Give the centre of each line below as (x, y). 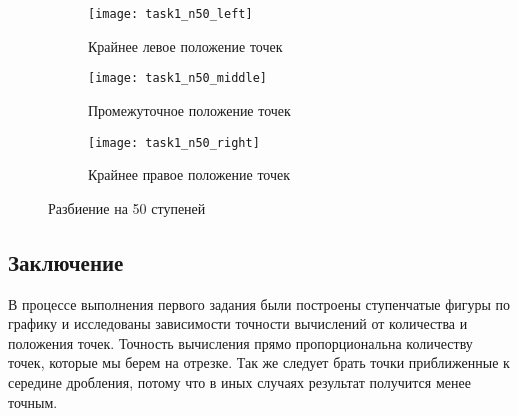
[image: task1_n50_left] (170, 14)
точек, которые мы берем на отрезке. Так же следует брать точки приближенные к (259, 362)
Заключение (66, 261)
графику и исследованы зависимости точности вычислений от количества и (238, 323)
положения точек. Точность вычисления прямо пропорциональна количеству (240, 342)
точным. (33, 401)
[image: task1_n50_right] (174, 142)
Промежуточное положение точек (189, 109)
